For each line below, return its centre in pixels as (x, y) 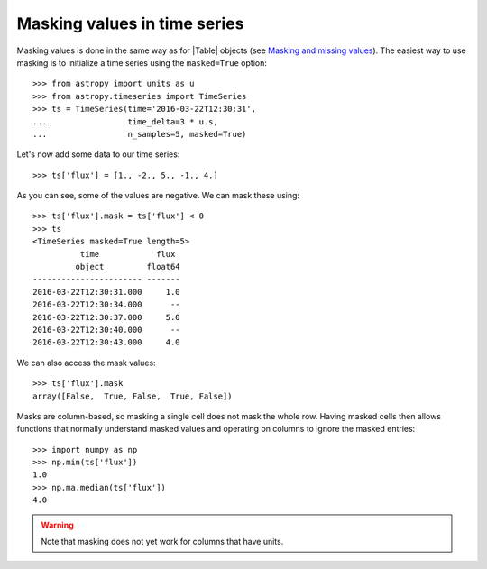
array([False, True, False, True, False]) (133, 396)
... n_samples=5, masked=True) (140, 134)
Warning (57, 525)
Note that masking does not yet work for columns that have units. (162, 542)
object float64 (128, 267)
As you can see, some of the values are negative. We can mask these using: (158, 196)
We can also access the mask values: (87, 363)
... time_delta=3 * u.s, (125, 121)
